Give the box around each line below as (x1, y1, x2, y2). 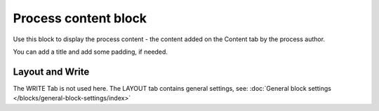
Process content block (13, 10, 147, 26)
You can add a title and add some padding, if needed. (13, 47, 168, 56)
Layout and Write (13, 66, 90, 77)
